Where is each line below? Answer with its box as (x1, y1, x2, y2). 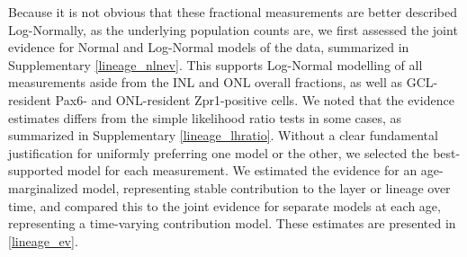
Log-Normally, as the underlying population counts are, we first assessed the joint (8, 20, 458, 39)
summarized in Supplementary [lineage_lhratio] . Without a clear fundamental (8, 126, 438, 145)
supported (8, 161, 64, 180)
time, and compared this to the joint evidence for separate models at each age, (8, 196, 441, 215)
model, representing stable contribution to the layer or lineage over (82, 178, 451, 197)
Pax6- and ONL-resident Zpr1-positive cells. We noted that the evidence (55, 90, 454, 109)
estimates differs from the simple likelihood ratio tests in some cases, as (8, 108, 402, 127)
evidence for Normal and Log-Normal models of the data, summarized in (8, 38, 409, 57)
